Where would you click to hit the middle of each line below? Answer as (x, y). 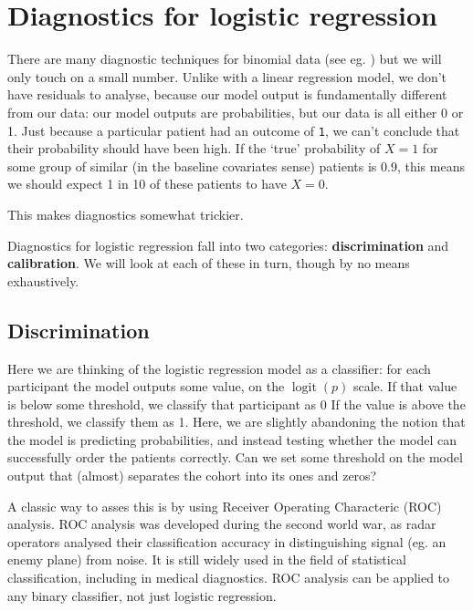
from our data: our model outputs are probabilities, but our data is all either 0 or (236, 112)
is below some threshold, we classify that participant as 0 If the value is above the (236, 404)
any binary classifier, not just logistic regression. (142, 595)
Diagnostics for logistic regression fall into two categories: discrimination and (228, 245)
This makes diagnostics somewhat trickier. (126, 214)
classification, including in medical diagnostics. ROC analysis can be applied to (229, 578)
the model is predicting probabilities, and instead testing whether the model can (232, 439)
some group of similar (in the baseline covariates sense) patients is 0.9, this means (236, 166)
